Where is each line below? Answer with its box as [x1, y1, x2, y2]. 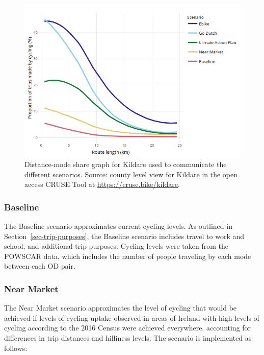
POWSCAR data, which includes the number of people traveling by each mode [4, 250, 251, 261]
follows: [4, 342, 28, 353]
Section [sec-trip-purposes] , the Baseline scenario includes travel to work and [4, 230, 245, 241]
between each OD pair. [4, 261, 75, 271]
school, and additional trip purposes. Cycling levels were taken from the [4, 241, 228, 251]
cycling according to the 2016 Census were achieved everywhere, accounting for [4, 322, 251, 333]
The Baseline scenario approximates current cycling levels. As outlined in [4, 220, 232, 231]
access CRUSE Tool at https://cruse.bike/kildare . [24, 179, 180, 190]
